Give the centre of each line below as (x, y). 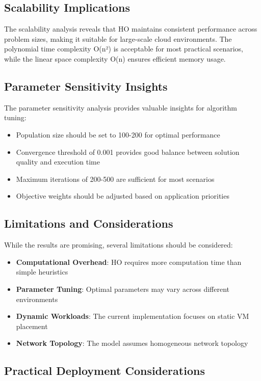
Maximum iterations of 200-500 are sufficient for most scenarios (115, 179)
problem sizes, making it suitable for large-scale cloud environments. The (118, 38)
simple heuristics (42, 272)
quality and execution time (58, 162)
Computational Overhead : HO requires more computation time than (129, 262)
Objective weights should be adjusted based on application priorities (123, 196)
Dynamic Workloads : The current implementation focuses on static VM (133, 316)
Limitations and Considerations (89, 223)
